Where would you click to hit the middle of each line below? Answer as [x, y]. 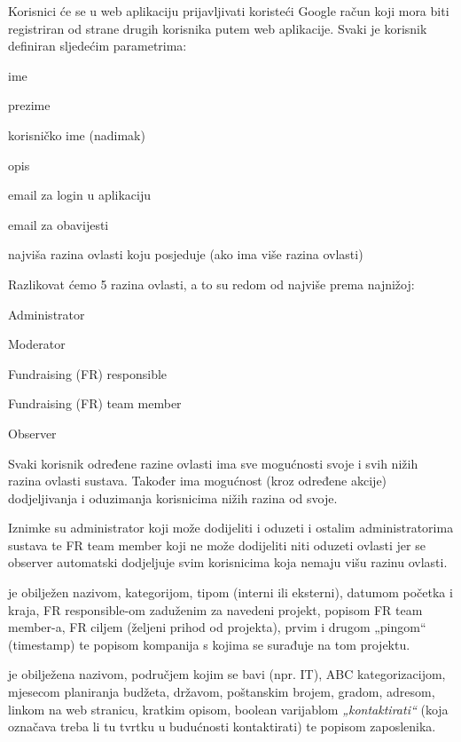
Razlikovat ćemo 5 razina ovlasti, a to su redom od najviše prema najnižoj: [211, 284]
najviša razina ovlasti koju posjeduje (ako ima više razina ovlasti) [186, 254]
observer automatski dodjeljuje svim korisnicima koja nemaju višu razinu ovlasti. [228, 562]
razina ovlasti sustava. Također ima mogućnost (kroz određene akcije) [198, 481]
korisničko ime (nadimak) [77, 134]
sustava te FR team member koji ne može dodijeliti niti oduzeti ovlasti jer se [217, 545]
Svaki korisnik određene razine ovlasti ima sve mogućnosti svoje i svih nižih [213, 463]
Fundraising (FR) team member [95, 403]
